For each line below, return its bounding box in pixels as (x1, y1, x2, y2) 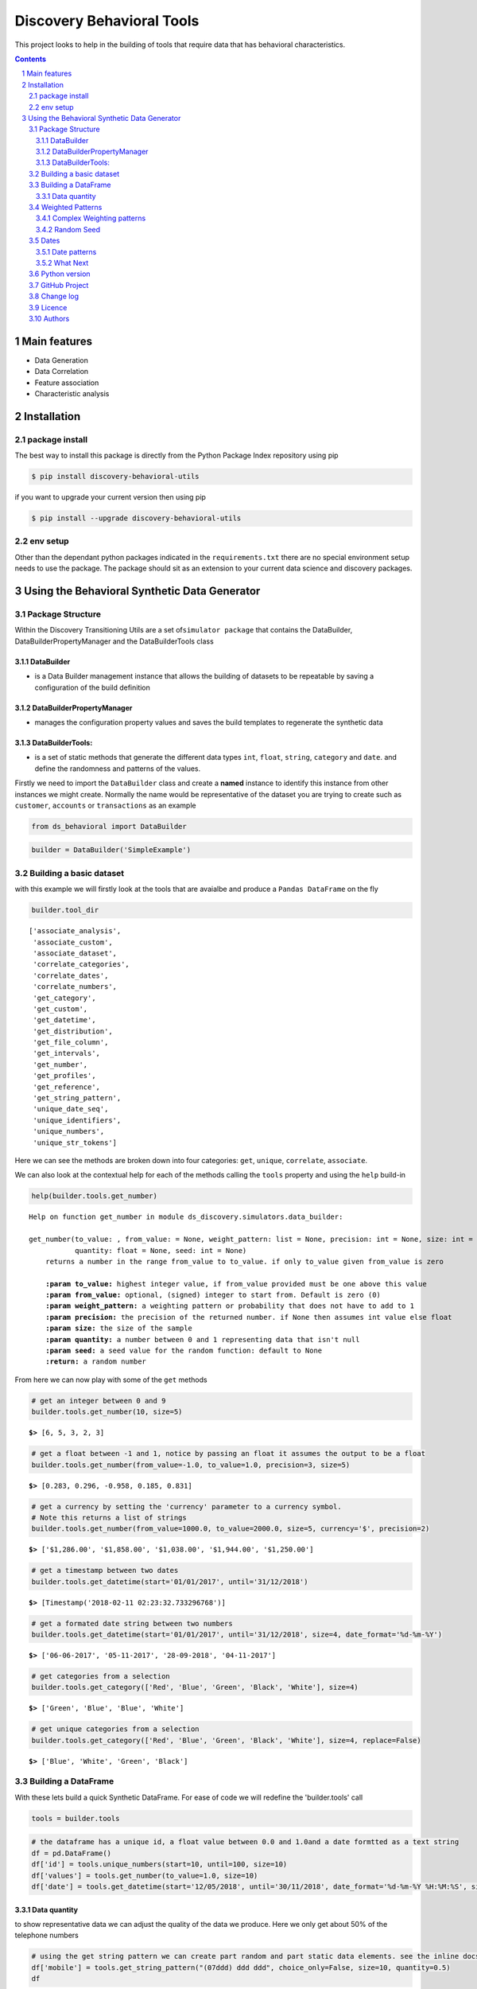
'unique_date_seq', (33, 1104, 109, 1114)
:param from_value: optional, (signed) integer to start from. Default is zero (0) (45, 1290, 382, 1300)
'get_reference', (33, 1082, 101, 1092)
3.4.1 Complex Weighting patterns (36, 213, 146, 223)
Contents (14, 54, 47, 64)
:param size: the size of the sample (45, 1324, 192, 1333)
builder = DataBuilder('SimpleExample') (31, 846, 191, 854)
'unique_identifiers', (33, 1115, 122, 1125)
